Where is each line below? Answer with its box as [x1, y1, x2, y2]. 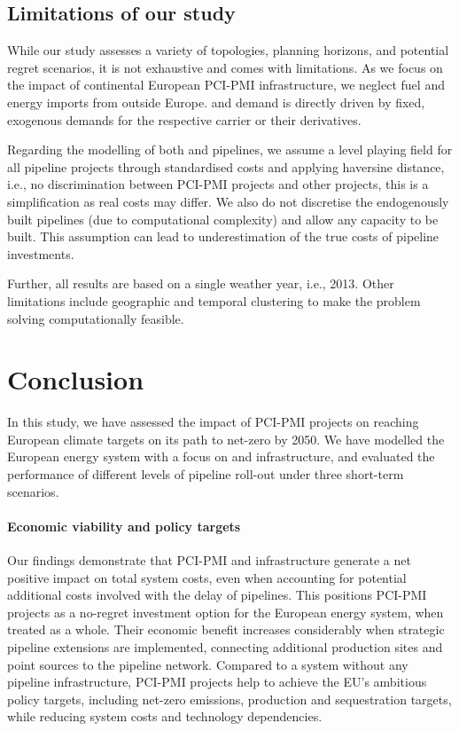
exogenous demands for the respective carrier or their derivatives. [7, 110, 362, 129]
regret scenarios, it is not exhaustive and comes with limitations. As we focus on [7, 58, 443, 76]
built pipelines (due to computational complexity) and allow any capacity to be [7, 209, 439, 228]
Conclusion [7, 361, 144, 397]
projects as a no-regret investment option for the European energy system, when [7, 602, 444, 621]
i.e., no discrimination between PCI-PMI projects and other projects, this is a [7, 175, 429, 193]
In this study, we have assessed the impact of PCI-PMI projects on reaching [7, 413, 419, 431]
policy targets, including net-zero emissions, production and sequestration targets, [7, 689, 452, 708]
